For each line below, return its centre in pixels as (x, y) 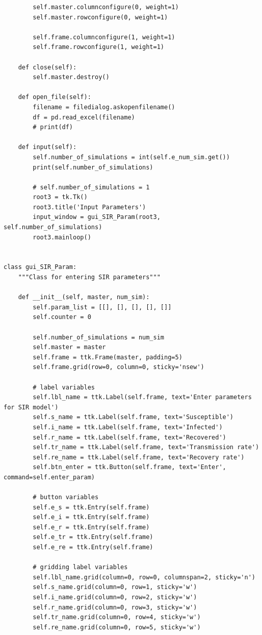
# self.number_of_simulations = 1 (91, 187)
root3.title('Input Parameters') (89, 207)
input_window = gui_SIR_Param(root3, (97, 217)
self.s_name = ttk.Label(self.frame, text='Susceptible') (133, 417)
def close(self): (47, 67)
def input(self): (47, 147)
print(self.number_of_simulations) (93, 167)
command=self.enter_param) (49, 477)
